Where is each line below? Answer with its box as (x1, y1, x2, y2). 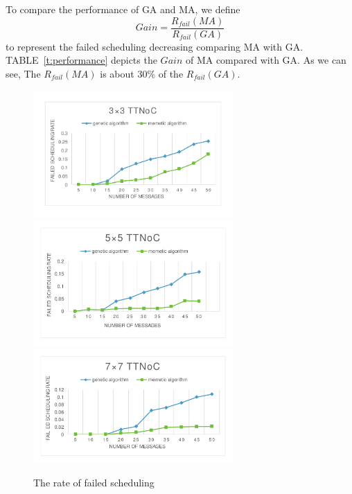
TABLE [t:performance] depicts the (6, 53, 157, 67)
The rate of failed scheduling (33, 475, 155, 489)
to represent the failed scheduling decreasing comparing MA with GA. (6, 39, 303, 53)
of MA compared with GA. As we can (185, 53, 346, 67)
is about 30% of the (100, 66, 184, 80)
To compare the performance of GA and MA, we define (6, 2, 240, 16)
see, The (6, 66, 41, 80)
